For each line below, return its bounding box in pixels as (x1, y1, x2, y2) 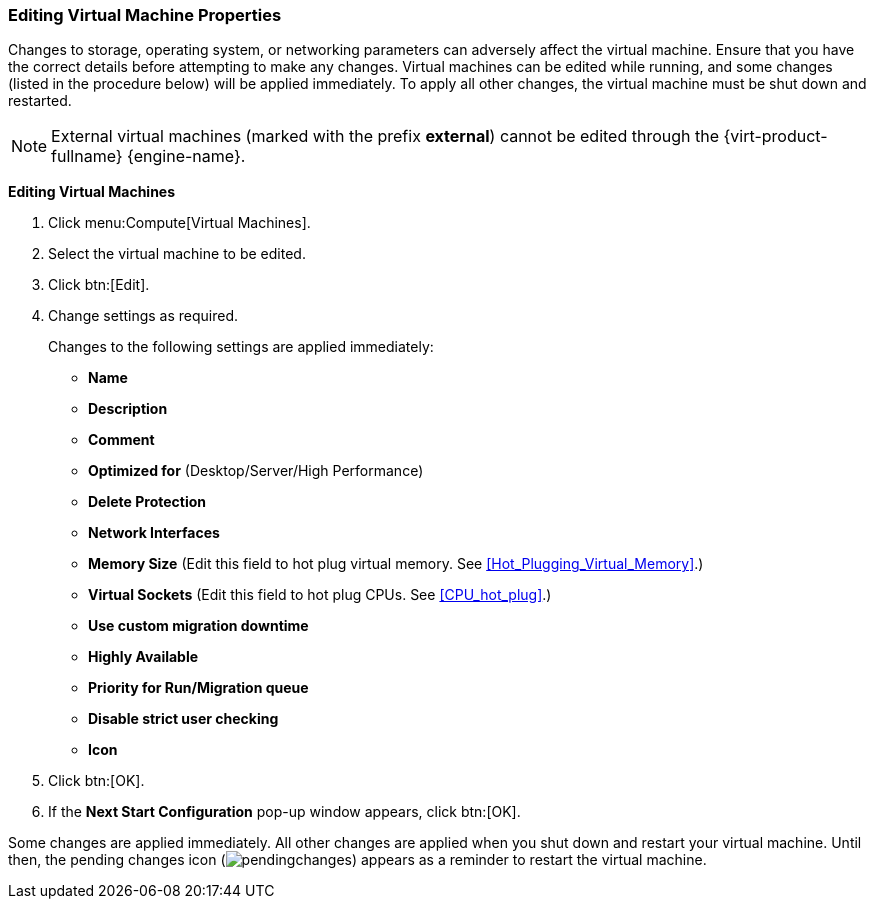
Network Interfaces (88, 524, 220, 542)
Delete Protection (88, 493, 207, 511)
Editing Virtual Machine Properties (8, 5, 282, 25)
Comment (88, 431, 155, 449)
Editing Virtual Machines (8, 183, 176, 201)
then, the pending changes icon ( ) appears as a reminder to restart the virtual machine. (8, 851, 707, 869)
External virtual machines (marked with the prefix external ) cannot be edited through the (51, 126, 720, 147)
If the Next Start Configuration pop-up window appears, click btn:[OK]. (48, 803, 521, 821)
